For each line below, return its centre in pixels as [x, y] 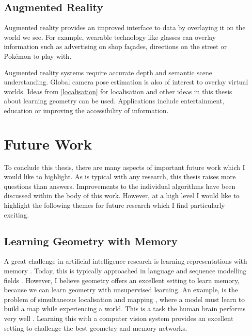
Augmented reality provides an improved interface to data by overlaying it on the [125, 27]
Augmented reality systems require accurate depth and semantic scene [108, 72]
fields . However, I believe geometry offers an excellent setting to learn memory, [122, 280]
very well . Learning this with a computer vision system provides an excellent [119, 318]
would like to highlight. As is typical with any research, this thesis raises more [120, 176]
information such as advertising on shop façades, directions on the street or [116, 46]
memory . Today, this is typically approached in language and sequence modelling [125, 271]
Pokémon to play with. [38, 56]
